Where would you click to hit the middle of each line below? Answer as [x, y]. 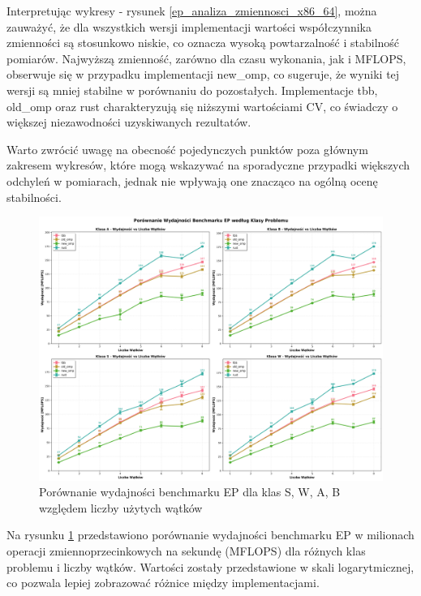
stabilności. [34, 197]
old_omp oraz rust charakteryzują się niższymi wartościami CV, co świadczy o [202, 106]
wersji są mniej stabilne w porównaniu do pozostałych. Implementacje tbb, [192, 90]
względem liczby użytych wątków [121, 507]
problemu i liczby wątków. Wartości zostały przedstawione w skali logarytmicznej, [210, 566]
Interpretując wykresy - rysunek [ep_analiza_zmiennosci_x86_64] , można [192, 11]
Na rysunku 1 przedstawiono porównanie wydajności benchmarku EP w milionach [210, 535]
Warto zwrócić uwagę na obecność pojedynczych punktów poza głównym [187, 149]
